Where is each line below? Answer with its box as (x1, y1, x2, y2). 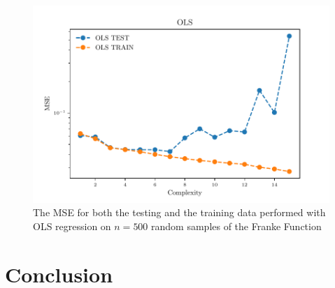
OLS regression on (33, 218, 111, 233)
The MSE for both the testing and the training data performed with (33, 205, 326, 220)
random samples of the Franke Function (151, 218, 322, 233)
